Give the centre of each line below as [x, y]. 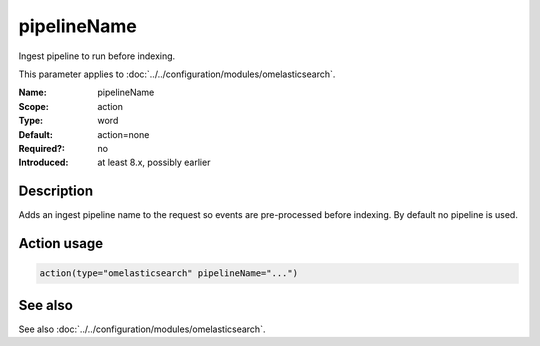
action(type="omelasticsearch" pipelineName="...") [169, 273]
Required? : [41, 148]
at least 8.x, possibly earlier [154, 162]
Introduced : [43, 162]
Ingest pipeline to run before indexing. [97, 56]
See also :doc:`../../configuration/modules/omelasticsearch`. [142, 329]
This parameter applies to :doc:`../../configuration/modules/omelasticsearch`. [177, 74]
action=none [123, 134]
